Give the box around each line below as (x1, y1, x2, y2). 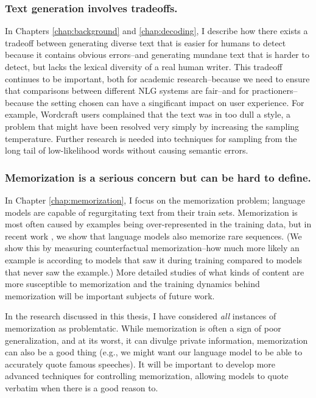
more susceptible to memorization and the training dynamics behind (5, 277, 260, 290)
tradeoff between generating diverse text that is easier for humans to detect (5, 36, 286, 49)
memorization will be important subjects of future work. (5, 289, 215, 302)
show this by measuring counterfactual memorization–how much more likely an (5, 241, 300, 254)
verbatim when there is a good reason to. (5, 381, 158, 394)
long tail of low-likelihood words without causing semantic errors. (5, 144, 248, 157)
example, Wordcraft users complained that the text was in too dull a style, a (5, 108, 291, 121)
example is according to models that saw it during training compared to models (5, 253, 303, 266)
